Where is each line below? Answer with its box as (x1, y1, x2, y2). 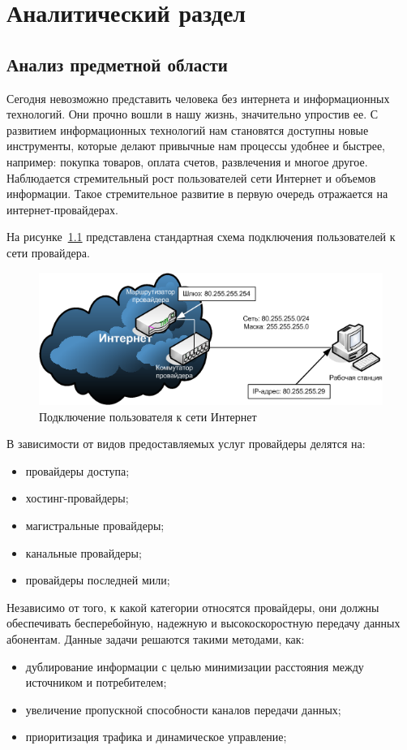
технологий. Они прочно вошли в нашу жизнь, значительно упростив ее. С (6, 106, 379, 123)
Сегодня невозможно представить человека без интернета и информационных (6, 89, 390, 106)
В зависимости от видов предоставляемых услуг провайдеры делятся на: (6, 435, 366, 452)
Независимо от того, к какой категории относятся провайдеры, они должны (6, 598, 379, 615)
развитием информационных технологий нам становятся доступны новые (6, 121, 369, 138)
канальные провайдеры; (25, 544, 142, 561)
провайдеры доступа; (25, 462, 130, 479)
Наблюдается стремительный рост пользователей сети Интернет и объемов (6, 169, 376, 186)
